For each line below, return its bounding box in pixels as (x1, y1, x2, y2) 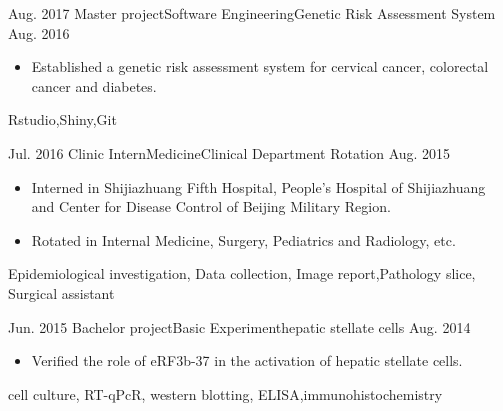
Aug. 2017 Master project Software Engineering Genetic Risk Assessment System (8, 3, 496, 23)
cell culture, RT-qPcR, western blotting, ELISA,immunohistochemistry (8, 383, 443, 404)
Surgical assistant (8, 282, 115, 303)
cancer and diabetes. (31, 75, 157, 96)
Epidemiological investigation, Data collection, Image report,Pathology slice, (8, 263, 476, 284)
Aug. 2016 (8, 22, 70, 43)
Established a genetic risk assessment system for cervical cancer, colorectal (31, 56, 489, 77)
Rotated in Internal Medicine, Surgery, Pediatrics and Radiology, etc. (31, 229, 456, 250)
